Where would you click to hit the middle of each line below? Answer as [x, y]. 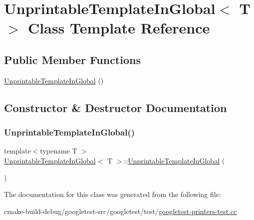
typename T [59, 151]
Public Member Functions [72, 59]
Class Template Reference [119, 28]
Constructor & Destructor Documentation [116, 107]
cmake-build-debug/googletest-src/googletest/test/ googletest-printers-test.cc [121, 211]
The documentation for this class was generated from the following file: [113, 194]
